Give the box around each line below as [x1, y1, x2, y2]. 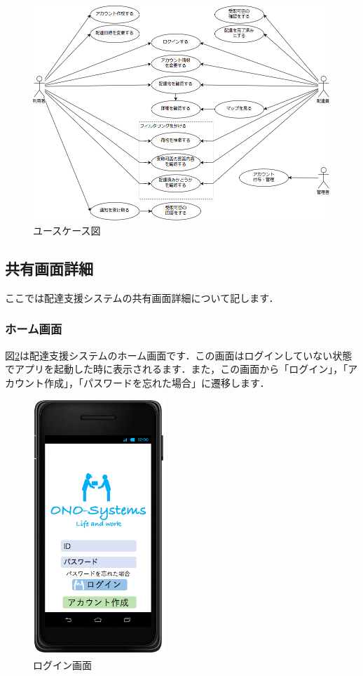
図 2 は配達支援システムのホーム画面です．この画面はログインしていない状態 [5, 347, 352, 362]
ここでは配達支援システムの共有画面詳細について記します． [5, 290, 279, 305]
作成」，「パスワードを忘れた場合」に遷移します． [43, 375, 270, 390]
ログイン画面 [33, 657, 92, 672]
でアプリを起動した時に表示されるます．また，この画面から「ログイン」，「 [5, 362, 348, 376]
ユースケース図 [33, 223, 101, 237]
